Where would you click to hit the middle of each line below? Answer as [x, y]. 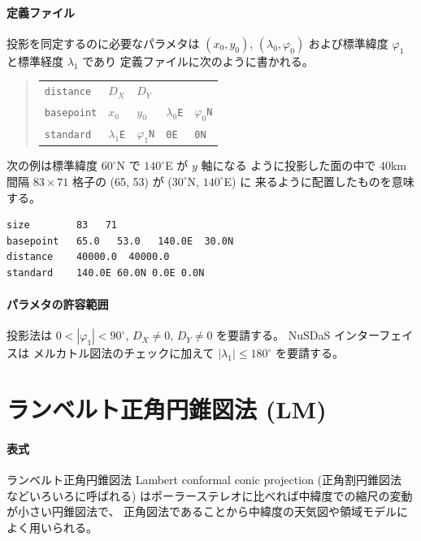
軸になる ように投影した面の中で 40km [304, 165]
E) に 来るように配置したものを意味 [319, 181]
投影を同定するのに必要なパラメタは [103, 43]
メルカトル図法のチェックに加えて [124, 353]
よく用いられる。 [52, 527]
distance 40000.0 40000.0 [88, 257]
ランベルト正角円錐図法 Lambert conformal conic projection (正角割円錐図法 [204, 480]
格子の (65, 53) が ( [122, 181]
